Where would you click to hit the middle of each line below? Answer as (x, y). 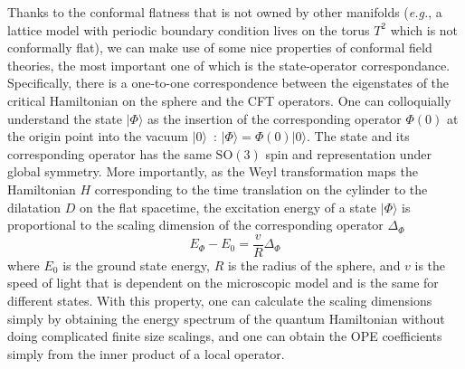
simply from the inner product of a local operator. (146, 353)
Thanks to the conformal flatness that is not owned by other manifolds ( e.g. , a (225, 12)
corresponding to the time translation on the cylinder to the (261, 189)
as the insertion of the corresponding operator (275, 118)
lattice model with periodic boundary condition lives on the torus (189, 29)
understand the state (65, 118)
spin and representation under (348, 153)
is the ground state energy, (136, 265)
